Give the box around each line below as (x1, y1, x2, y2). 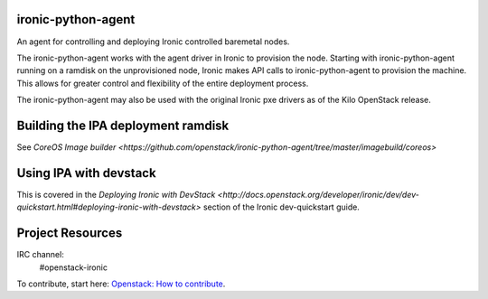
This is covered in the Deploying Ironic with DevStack (16, 189, 216, 200)
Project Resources (16, 226, 123, 241)
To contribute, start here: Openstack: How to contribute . (16, 278, 226, 289)
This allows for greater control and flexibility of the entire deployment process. (16, 78, 309, 89)
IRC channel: (16, 249, 65, 260)
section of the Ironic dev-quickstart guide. (202, 201, 361, 212)
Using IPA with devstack (16, 165, 157, 181)
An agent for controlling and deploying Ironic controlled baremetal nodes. (16, 36, 290, 47)
